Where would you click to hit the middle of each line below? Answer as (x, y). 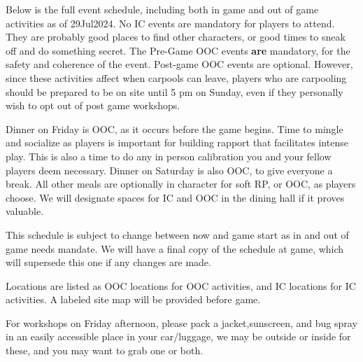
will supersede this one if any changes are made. (108, 262)
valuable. (25, 211)
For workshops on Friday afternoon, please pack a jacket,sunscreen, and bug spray (181, 322)
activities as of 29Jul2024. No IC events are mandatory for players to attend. (170, 23)
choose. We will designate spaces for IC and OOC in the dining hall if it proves (175, 197)
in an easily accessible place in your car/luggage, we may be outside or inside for (178, 336)
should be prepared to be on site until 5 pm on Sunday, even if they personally (175, 91)
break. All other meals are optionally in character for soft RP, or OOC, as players (181, 184)
